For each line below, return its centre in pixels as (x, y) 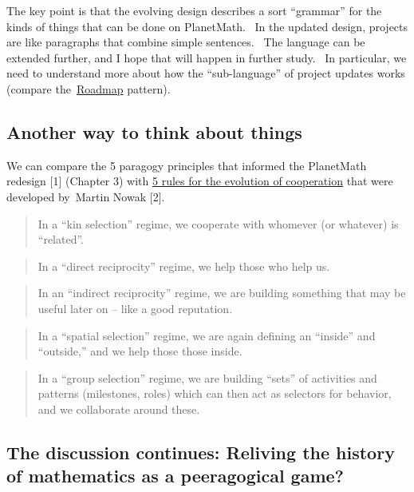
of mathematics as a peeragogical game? (175, 476)
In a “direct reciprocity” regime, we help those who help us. (184, 266)
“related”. (61, 239)
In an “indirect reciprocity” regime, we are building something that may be (222, 293)
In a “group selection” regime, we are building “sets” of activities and (207, 377)
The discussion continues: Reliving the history (201, 452)
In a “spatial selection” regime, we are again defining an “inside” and (207, 335)
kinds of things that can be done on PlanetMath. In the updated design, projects (207, 26)
